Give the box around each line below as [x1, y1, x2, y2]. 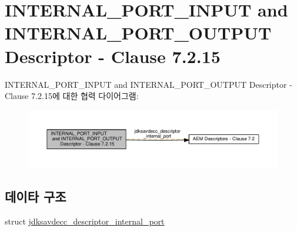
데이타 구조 [5, 187, 66, 206]
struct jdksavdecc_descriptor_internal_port [5, 215, 165, 227]
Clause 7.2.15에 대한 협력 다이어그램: [5, 90, 139, 102]
